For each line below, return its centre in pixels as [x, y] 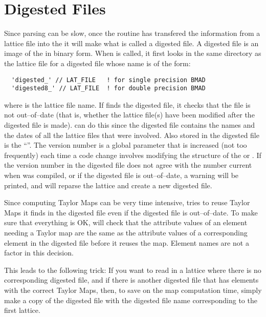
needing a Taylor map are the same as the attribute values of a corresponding [126, 232]
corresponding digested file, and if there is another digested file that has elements [131, 280]
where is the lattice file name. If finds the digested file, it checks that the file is [127, 104]
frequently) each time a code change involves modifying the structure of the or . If [133, 155]
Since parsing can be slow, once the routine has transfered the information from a [132, 33]
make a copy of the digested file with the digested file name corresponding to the [131, 300]
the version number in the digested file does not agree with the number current [128, 165]
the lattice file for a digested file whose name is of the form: [97, 63]
